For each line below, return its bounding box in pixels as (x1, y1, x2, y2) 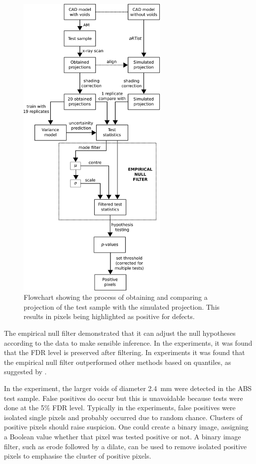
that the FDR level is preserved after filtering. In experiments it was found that (4, 347, 245, 357)
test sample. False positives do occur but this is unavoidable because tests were (4, 393, 243, 403)
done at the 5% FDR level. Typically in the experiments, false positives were (4, 402, 236, 413)
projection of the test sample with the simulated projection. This (24, 301, 220, 312)
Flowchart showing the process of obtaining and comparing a (24, 292, 208, 302)
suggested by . (4, 366, 47, 377)
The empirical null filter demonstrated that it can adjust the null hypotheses (4, 328, 236, 338)
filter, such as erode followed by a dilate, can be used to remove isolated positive (4, 441, 247, 451)
